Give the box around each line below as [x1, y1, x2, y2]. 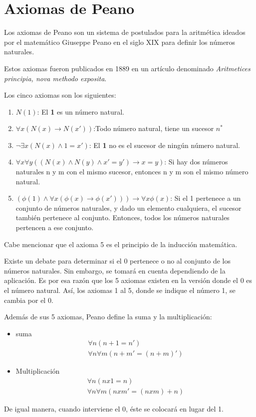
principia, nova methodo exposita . [4, 73, 107, 83]
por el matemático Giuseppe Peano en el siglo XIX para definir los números [4, 36, 236, 47]
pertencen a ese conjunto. [15, 222, 94, 233]
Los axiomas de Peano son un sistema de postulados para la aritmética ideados [4, 27, 246, 37]
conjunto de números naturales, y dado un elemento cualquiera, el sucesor [15, 202, 242, 213]
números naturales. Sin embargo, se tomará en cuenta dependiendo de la [4, 265, 226, 276]
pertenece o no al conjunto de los [130, 256, 231, 266]
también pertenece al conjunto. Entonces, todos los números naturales [15, 212, 230, 223]
